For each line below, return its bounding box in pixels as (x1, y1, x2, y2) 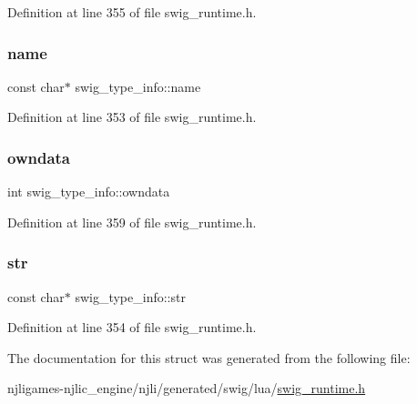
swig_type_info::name (75, 76, 201, 96)
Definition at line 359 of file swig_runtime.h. (7, 212, 257, 231)
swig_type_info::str (75, 287, 186, 306)
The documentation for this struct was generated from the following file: (7, 348, 411, 367)
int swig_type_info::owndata (7, 182, 170, 201)
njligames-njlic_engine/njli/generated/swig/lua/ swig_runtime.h (7, 379, 366, 398)
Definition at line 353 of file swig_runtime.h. (7, 107, 257, 126)
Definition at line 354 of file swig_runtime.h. (7, 318, 257, 337)
